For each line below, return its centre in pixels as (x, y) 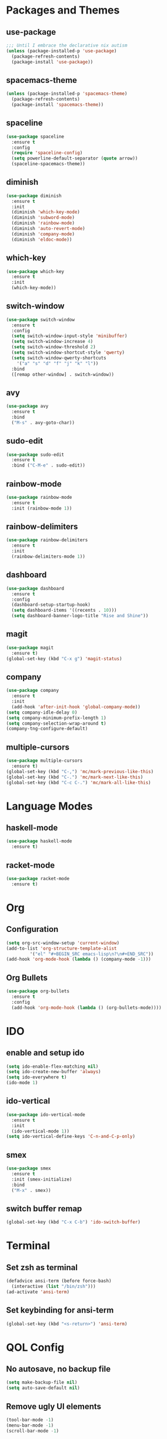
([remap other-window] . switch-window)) (63, 374)
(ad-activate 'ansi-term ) (38, 1292)
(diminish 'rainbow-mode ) (43, 223)
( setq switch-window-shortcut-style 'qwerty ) (68, 353)
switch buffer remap (44, 1209)
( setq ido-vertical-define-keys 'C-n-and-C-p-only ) (71, 1137)
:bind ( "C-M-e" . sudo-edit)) (48, 465)
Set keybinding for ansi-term (60, 1310)
